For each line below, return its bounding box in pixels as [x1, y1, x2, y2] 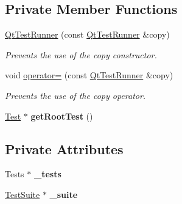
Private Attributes [5, 139, 124, 158]
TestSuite [5, 188, 40, 200]
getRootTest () [30, 109, 93, 122]
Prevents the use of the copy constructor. [5, 48, 157, 61]
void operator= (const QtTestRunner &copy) [5, 69, 173, 81]
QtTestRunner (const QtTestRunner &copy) [5, 28, 170, 41]
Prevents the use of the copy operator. [5, 89, 146, 101]
